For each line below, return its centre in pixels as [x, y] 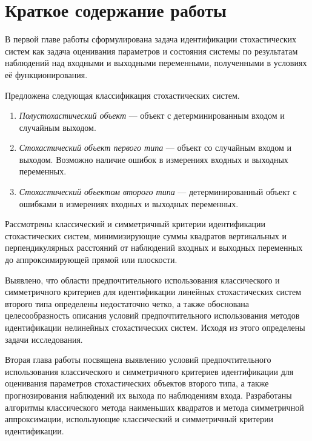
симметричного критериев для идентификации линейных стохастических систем [153, 292]
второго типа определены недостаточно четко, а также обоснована [127, 303]
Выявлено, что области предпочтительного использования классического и [142, 280]
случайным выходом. [58, 127]
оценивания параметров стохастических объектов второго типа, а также [137, 383]
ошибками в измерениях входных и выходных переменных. [129, 203]
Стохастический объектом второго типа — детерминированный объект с [158, 192]
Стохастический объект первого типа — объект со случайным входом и [155, 148]
